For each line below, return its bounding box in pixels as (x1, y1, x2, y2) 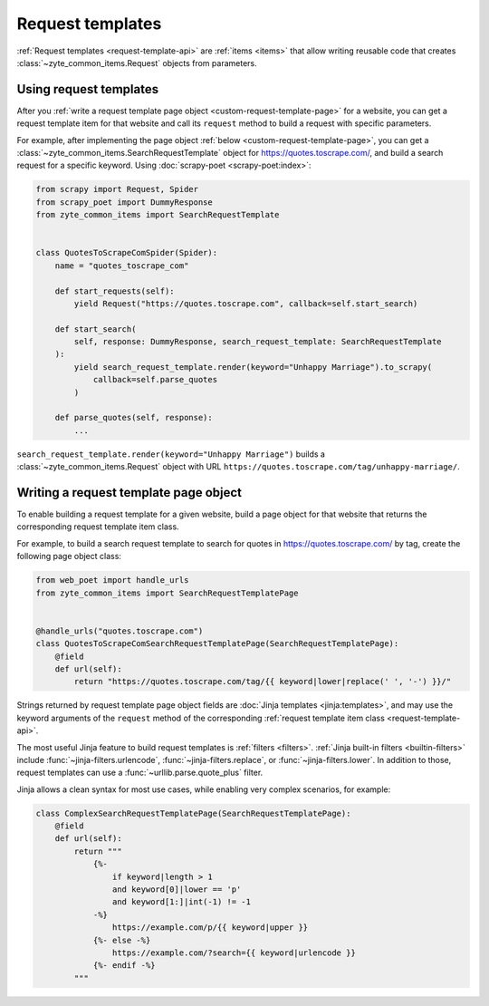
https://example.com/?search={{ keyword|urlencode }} (111, 947, 357, 958)
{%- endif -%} (92, 961, 156, 971)
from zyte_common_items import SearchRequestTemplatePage (35, 587, 299, 598)
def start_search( (54, 324, 137, 334)
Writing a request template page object (16, 485, 243, 500)
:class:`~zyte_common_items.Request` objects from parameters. (16, 57, 257, 68)
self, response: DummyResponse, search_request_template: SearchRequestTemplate (73, 336, 443, 347)
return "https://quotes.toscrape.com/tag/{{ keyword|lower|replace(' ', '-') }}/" (73, 676, 452, 687)
